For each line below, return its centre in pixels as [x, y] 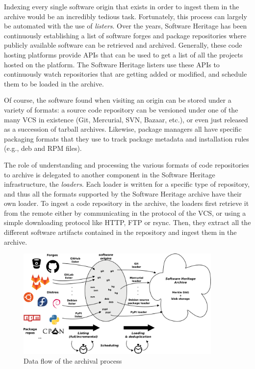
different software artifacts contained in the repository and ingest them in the [120, 232]
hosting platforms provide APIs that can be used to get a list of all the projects [124, 54]
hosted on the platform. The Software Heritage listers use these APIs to [112, 64]
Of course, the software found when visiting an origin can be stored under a [118, 100]
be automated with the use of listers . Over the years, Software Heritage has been [126, 26]
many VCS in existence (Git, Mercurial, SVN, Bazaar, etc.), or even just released [126, 119]
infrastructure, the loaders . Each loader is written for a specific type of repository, [127, 184]
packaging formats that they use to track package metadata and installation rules [127, 138]
